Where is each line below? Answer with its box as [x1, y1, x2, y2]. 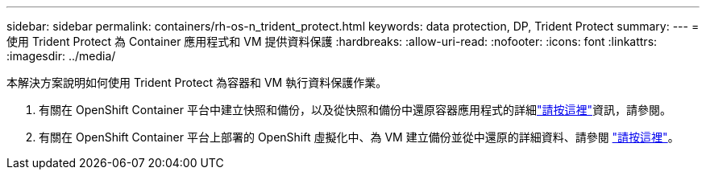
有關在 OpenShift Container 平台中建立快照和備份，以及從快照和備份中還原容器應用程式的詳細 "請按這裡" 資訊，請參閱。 [39, 103, 671, 117]
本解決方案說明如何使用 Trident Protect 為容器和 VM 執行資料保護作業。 [6, 76, 388, 89]
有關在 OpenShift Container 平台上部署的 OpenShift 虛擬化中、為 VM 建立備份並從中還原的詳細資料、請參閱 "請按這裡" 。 [39, 130, 679, 144]
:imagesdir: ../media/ [6, 49, 116, 63]
